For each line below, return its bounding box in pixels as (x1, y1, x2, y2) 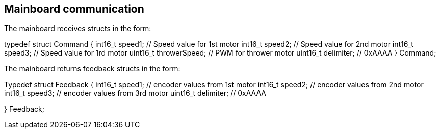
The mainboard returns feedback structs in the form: (4, 64, 180, 73)
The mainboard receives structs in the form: (4, 24, 151, 33)
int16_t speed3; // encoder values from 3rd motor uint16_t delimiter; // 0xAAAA (4, 89, 267, 98)
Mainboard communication (4, 3, 144, 15)
